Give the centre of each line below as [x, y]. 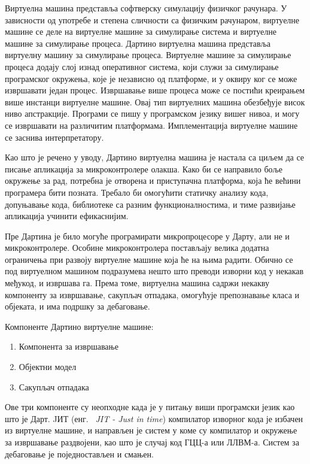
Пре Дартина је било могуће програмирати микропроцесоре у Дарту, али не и [147, 236]
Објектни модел [48, 367]
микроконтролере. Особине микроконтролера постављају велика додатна [137, 248]
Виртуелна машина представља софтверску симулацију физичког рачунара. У [146, 8]
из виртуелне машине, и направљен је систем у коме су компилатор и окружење [151, 430]
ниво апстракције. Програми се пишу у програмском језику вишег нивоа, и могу [152, 113]
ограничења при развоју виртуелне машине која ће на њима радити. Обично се [149, 259]
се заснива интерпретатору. [54, 137]
